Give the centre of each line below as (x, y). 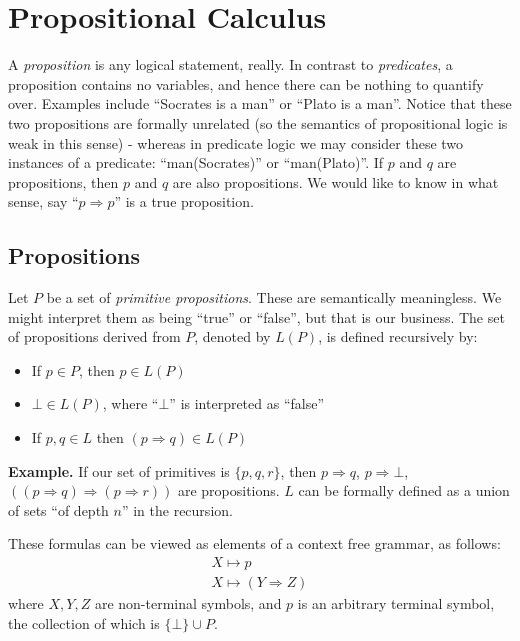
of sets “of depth (58, 509)
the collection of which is (84, 622)
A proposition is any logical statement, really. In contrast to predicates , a (230, 64)
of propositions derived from (94, 336)
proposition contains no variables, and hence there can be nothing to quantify (246, 83)
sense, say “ (43, 201)
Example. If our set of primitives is (119, 470)
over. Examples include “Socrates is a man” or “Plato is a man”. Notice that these (260, 103)
